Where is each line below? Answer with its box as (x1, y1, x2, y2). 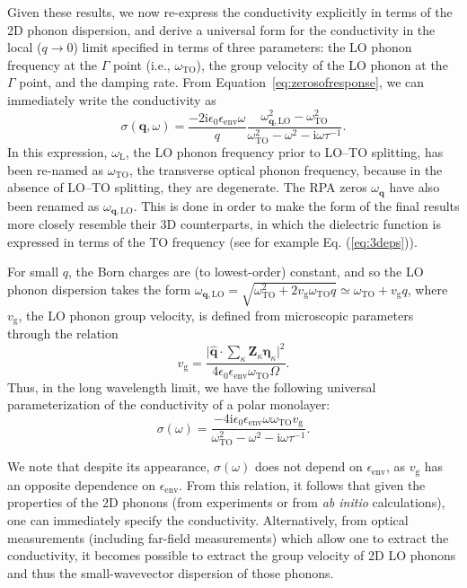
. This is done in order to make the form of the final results (133, 196, 460, 215)
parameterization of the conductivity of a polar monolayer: (7, 395, 330, 414)
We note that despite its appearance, (7, 457, 210, 476)
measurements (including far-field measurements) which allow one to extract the (7, 528, 449, 547)
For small (7, 262, 59, 281)
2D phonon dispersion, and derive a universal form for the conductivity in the (7, 20, 436, 39)
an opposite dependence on (7, 475, 155, 494)
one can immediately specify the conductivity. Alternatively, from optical (7, 510, 409, 529)
